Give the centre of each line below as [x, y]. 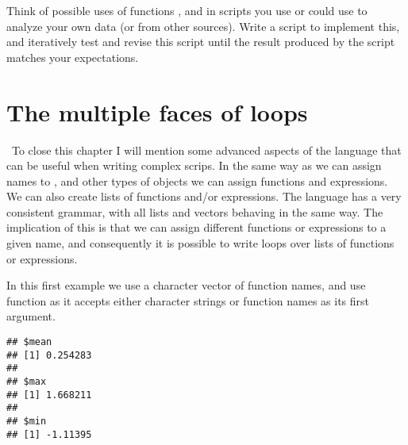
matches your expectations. [73, 57]
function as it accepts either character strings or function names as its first [188, 300]
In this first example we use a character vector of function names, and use [186, 285]
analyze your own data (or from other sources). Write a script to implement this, [203, 26]
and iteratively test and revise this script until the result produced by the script [201, 42]
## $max [27, 382]
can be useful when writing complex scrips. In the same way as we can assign [194, 165]
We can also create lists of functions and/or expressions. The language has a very [204, 196]
